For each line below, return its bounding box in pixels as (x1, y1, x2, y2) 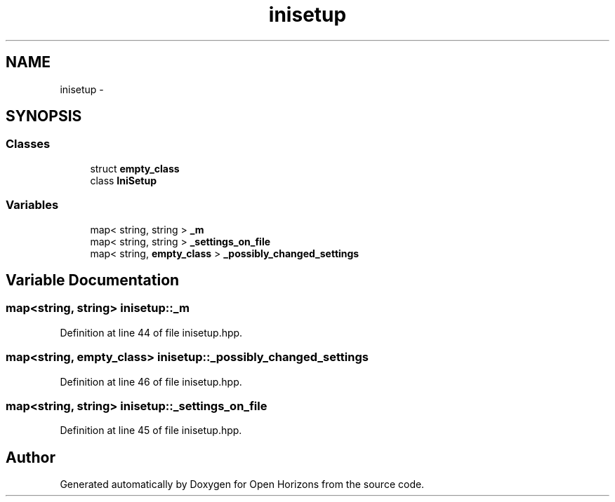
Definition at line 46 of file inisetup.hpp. (60, 375, 242, 388)
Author (6, 448, 55, 466)
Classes (6, 137, 51, 151)
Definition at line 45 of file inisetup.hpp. (60, 424, 242, 437)
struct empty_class (90, 162, 180, 175)
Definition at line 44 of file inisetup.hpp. (60, 326, 243, 339)
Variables (6, 198, 59, 212)
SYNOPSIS (6, 107, 82, 125)
